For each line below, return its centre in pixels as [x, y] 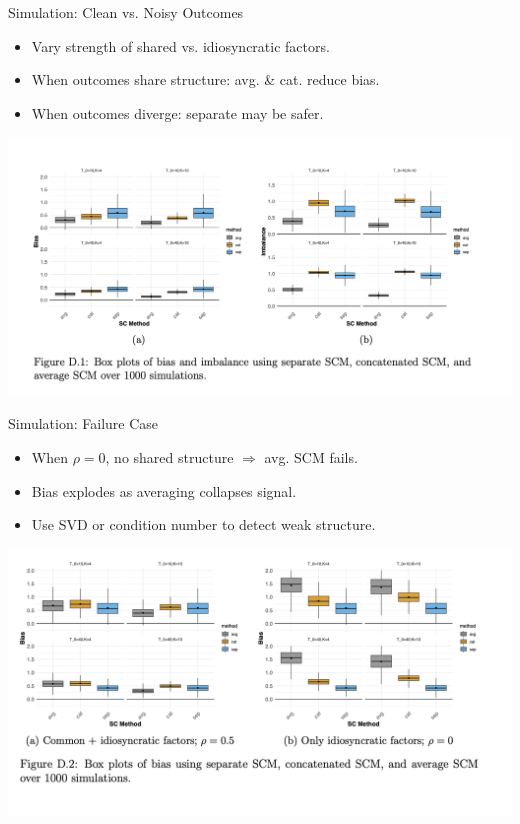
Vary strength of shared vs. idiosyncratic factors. [180, 45]
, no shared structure [169, 456]
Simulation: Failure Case [83, 423]
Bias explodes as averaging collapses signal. [164, 490]
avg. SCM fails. [311, 456]
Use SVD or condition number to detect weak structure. [203, 524]
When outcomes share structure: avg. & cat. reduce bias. [205, 79]
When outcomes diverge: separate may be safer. [177, 112]
